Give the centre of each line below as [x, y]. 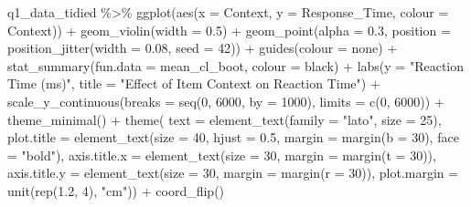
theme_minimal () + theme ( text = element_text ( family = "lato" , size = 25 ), [225, 119]
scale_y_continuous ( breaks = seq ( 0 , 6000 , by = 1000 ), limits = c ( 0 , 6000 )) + [226, 101]
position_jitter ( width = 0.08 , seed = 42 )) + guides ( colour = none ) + [203, 48]
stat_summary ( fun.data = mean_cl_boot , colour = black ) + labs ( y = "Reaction [236, 65]
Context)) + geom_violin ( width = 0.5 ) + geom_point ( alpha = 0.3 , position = [229, 30]
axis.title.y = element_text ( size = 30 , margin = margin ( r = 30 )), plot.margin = [233, 173]
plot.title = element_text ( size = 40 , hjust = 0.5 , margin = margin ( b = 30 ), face [233, 137]
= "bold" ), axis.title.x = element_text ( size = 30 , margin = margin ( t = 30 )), [222, 155]
